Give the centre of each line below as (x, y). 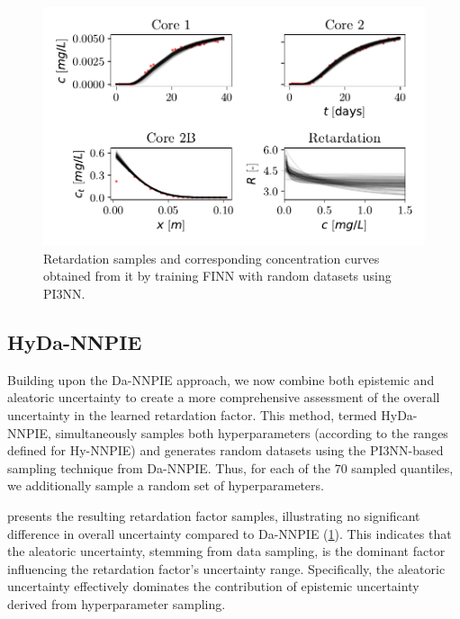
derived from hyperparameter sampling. (117, 603)
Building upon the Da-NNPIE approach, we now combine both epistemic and (221, 379)
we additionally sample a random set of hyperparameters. (166, 485)
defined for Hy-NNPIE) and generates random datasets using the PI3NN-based (225, 450)
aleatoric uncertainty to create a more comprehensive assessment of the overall (224, 397)
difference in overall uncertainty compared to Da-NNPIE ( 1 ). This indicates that (230, 533)
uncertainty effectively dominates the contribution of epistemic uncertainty (213, 586)
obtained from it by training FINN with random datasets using (217, 276)
